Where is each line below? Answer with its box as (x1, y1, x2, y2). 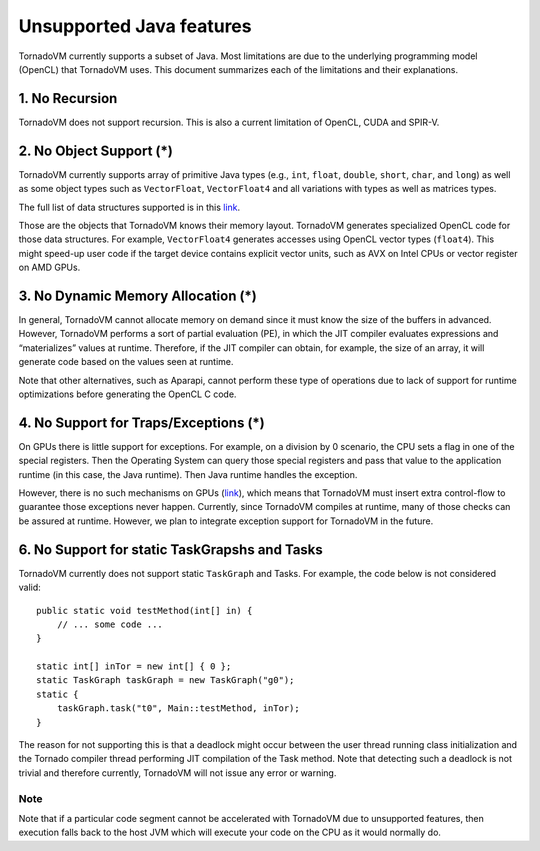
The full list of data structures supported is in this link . (18, 201, 241, 213)
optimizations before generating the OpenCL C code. (18, 388, 237, 400)
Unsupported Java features (18, 15, 252, 37)
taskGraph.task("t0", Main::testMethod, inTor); (56, 703, 300, 714)
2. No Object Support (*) (18, 142, 174, 159)
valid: (18, 581, 42, 594)
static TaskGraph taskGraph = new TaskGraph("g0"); (36, 675, 295, 686)
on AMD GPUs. (18, 261, 81, 274)
